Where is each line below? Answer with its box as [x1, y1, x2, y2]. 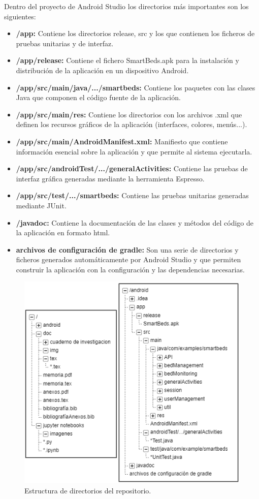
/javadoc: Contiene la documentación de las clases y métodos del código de [16, 217, 253, 228]
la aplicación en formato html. [16, 227, 110, 238]
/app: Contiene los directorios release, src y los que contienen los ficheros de [16, 28, 255, 39]
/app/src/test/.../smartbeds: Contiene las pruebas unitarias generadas [16, 190, 249, 201]
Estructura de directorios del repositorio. [24, 485, 151, 495]
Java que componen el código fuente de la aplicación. [16, 92, 181, 103]
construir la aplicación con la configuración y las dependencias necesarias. [16, 264, 245, 274]
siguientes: [4, 11, 36, 21]
